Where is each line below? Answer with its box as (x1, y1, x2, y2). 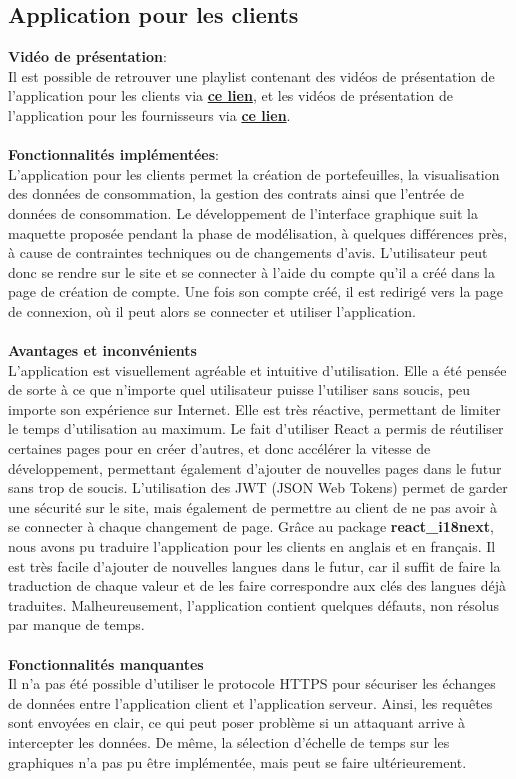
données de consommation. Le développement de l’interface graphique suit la (8, 202, 478, 223)
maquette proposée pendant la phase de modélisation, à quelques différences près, (8, 222, 508, 243)
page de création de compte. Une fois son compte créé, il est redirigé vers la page (8, 281, 504, 302)
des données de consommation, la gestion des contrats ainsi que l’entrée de (8, 183, 464, 204)
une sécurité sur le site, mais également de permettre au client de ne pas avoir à (8, 496, 497, 517)
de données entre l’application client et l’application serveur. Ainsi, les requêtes (8, 692, 493, 713)
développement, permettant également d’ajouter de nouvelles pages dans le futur (8, 457, 502, 478)
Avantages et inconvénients (8, 340, 197, 361)
